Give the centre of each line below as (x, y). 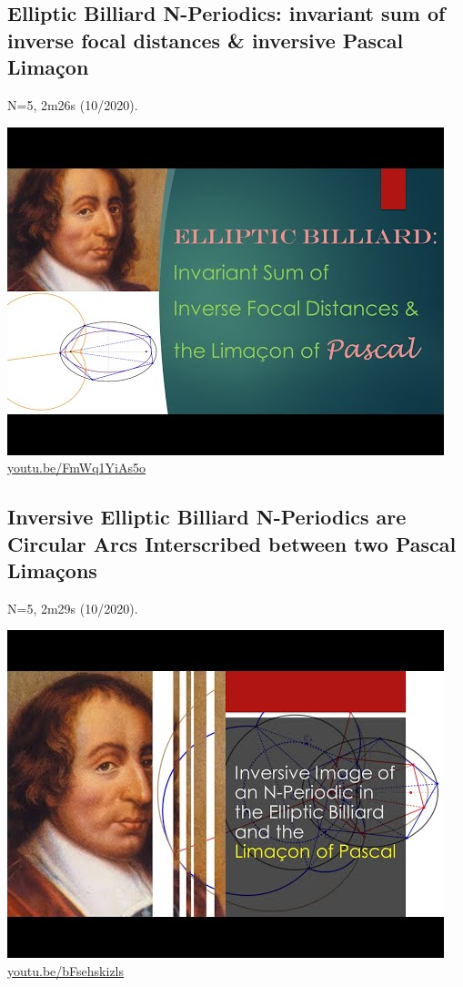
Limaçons (52, 570)
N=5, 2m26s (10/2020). (73, 104)
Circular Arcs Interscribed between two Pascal (232, 543)
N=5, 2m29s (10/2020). (73, 608)
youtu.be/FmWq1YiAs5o (76, 468)
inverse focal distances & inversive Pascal (206, 40)
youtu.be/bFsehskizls (66, 970)
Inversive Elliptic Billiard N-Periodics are (207, 517)
